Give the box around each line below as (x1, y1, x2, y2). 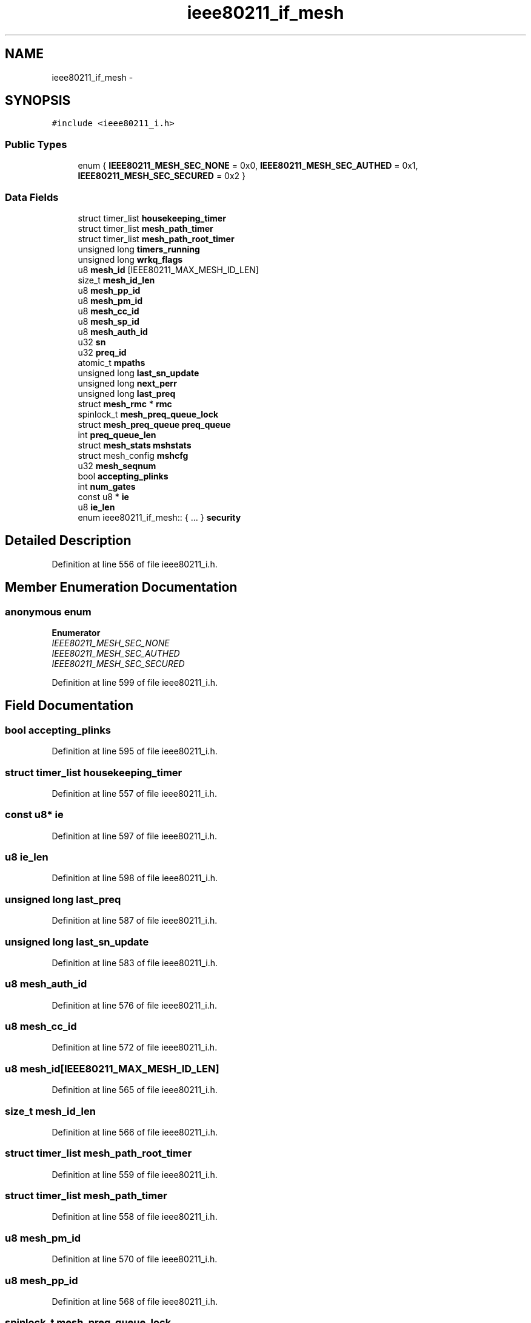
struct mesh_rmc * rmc (78, 398, 172, 409)
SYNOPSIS (5, 93, 71, 109)
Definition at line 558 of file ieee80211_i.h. (52, 1211, 218, 1222)
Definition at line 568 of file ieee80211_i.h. (52, 1296, 218, 1307)
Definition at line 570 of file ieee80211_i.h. (52, 1254, 218, 1265)
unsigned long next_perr (78, 377, 177, 388)
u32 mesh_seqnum (78, 460, 156, 471)
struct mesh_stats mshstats (78, 439, 192, 450)
